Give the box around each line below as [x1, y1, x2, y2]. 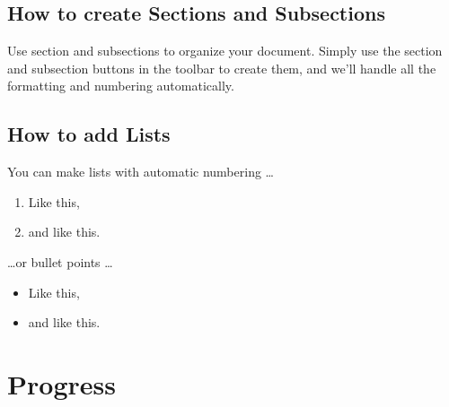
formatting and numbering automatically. [7, 76, 234, 95]
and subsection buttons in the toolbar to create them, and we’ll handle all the [7, 58, 436, 77]
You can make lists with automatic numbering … [7, 162, 274, 181]
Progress [7, 365, 116, 402]
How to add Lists [7, 120, 171, 148]
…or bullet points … [7, 252, 113, 271]
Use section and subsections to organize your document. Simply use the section [7, 41, 443, 60]
